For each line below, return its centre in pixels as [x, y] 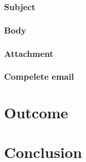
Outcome [36, 112]
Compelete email [39, 76]
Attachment [29, 53]
